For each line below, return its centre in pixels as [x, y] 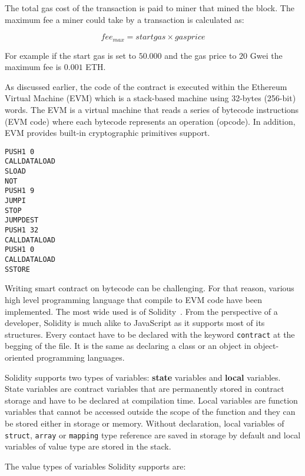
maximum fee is [33, 67]
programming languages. [81, 357]
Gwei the [266, 55]
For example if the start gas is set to [70, 55]
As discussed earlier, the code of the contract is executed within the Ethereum [146, 86]
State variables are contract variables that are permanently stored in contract [145, 389]
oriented [19, 357]
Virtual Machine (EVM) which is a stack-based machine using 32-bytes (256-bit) [150, 98]
